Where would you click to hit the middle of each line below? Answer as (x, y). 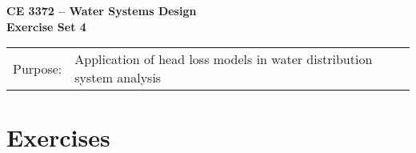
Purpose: (38, 68)
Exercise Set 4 (46, 26)
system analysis (118, 78)
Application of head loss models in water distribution (224, 59)
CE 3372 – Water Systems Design (102, 10)
